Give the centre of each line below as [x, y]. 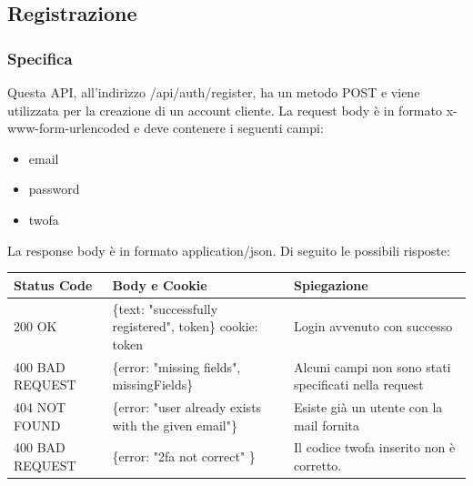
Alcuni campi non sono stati [372, 366]
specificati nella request [359, 385]
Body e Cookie [160, 284]
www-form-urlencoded [69, 128]
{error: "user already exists [187, 406]
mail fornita [327, 425]
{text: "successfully [165, 308]
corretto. [318, 465]
